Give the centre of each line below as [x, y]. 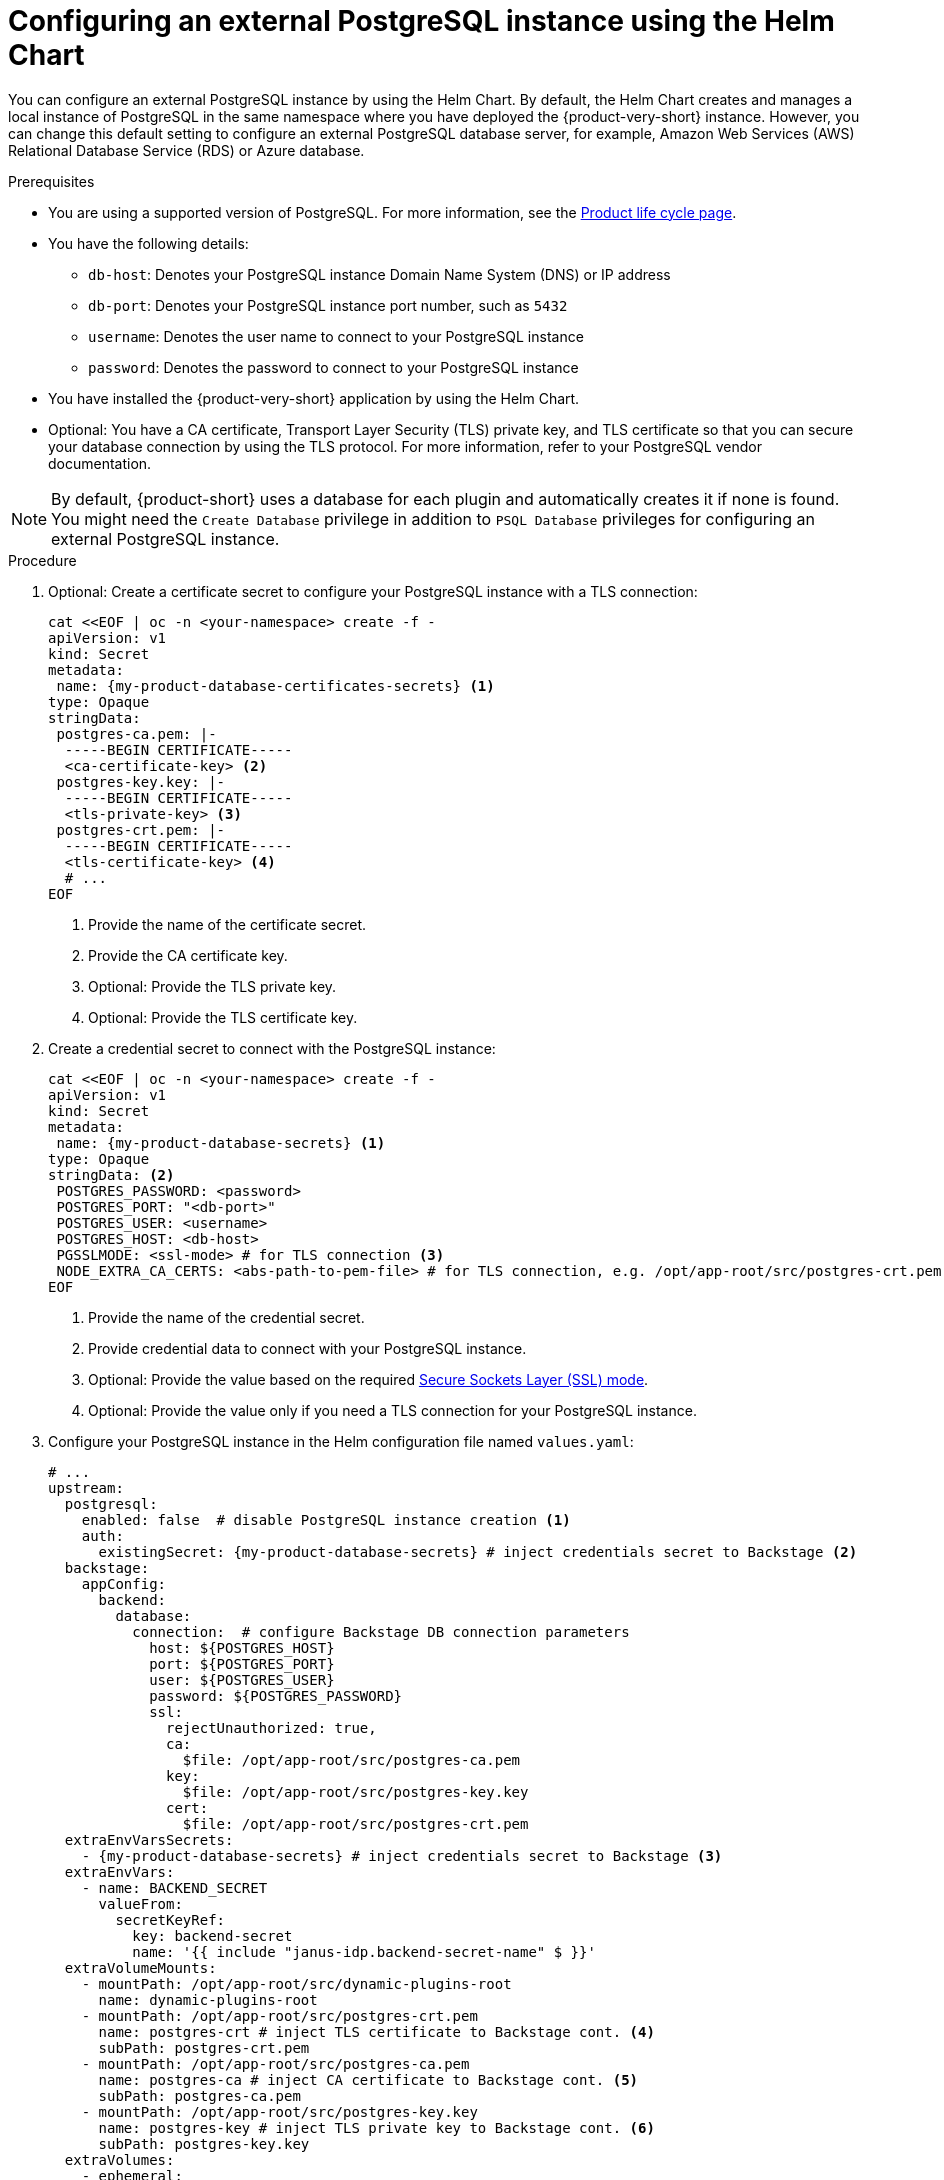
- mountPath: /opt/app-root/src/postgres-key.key [279, 2111]
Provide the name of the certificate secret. [227, 924]
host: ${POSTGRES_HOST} [242, 1647]
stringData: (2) [111, 1174]
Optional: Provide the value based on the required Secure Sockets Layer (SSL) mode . [368, 1379]
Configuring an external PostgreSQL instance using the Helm [421, 21]
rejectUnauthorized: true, [271, 1727]
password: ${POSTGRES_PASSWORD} [276, 1695]
